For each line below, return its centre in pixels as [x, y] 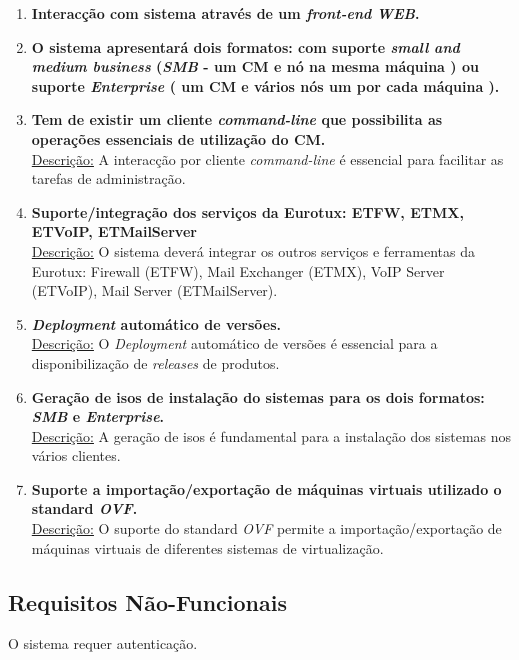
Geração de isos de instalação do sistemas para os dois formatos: [258, 396]
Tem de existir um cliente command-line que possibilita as [237, 119]
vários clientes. [76, 455]
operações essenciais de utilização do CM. [178, 138]
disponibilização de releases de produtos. [155, 362]
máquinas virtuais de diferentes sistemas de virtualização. [207, 547]
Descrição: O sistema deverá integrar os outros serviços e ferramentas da [253, 250]
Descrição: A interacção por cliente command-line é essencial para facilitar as [267, 158]
